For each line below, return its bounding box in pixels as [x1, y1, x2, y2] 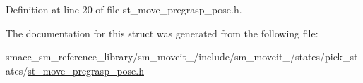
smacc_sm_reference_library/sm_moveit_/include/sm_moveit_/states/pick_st [6, 49, 358, 64]
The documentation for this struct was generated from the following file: [6, 25, 319, 40]
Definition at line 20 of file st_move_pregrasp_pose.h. [6, 2, 242, 16]
